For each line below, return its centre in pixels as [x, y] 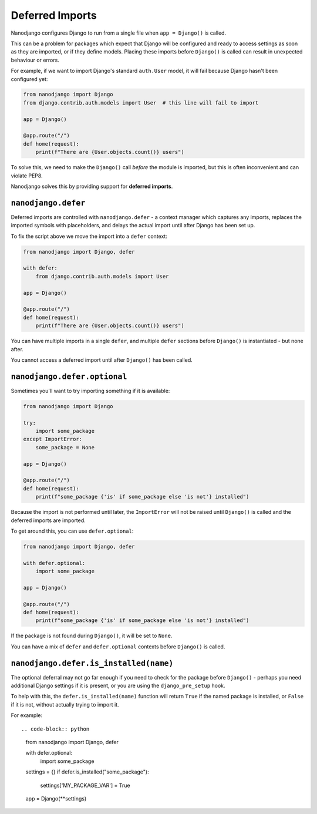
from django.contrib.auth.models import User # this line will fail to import [141, 102]
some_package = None [65, 447]
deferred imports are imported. [48, 520]
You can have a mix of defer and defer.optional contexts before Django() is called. [118, 647]
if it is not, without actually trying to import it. [65, 704]
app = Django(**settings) [56, 798]
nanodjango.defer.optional [69, 376]
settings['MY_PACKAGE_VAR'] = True [85, 785]
